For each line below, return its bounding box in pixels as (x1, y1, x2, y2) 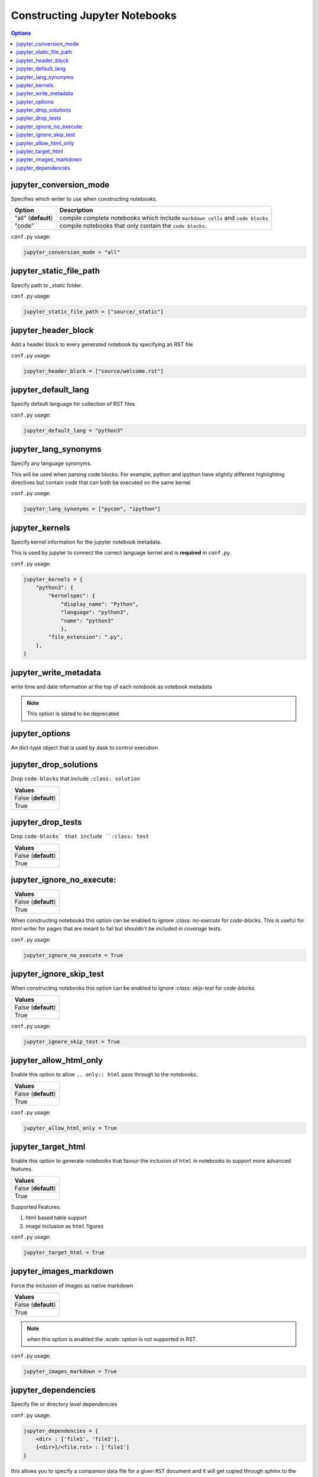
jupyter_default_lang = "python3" (23, 427, 123, 434)
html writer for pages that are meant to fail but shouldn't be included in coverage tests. (11, 925, 222, 932)
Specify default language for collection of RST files (11, 401, 135, 408)
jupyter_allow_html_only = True (23, 1124, 118, 1131)
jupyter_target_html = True (23, 1250, 105, 1255)
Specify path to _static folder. (11, 281, 83, 289)
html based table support (25, 1214, 87, 1221)
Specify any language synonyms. (11, 460, 92, 467)
